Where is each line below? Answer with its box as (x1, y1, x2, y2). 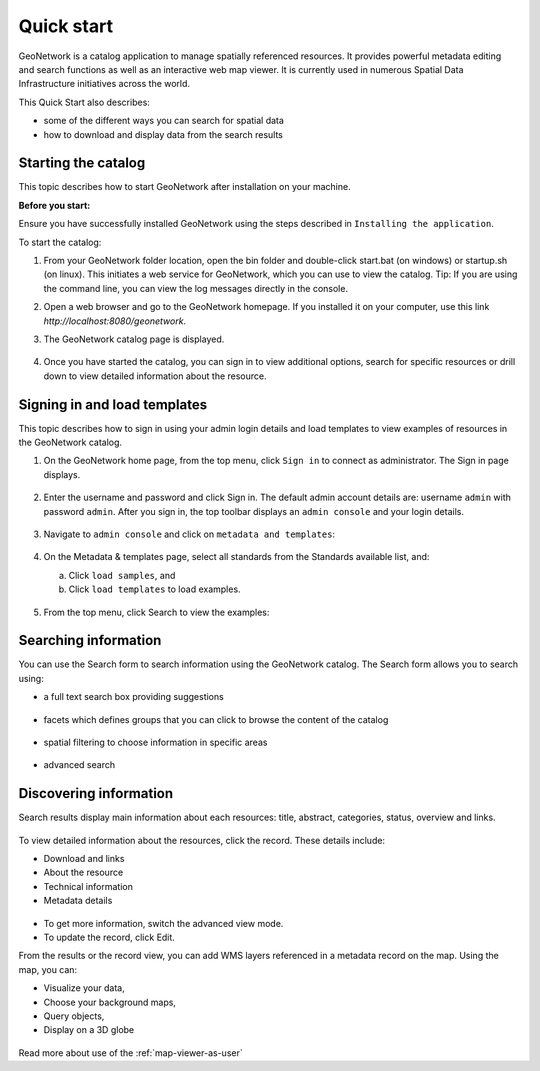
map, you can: (18, 963, 78, 975)
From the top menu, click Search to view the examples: (43, 606, 270, 618)
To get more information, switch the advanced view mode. (43, 917, 284, 929)
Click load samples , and (68, 569, 176, 581)
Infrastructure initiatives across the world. (18, 78, 190, 90)
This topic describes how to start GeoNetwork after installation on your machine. (18, 181, 351, 193)
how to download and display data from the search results (43, 128, 284, 140)
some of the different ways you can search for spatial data (43, 115, 285, 127)
